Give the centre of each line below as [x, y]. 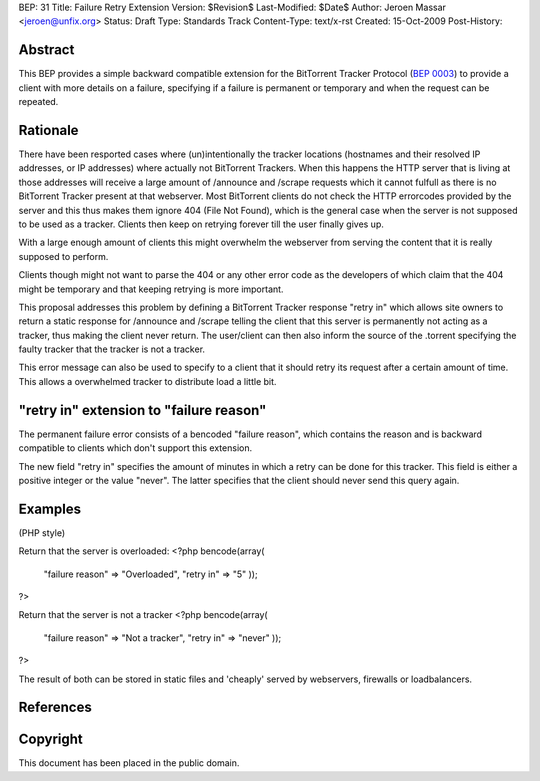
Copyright [51, 739]
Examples [50, 508]
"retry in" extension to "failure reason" [142, 410]
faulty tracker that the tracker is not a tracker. [111, 349]
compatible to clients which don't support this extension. [135, 448]
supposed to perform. [63, 256]
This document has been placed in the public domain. [129, 763]
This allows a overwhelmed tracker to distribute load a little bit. [147, 381]
